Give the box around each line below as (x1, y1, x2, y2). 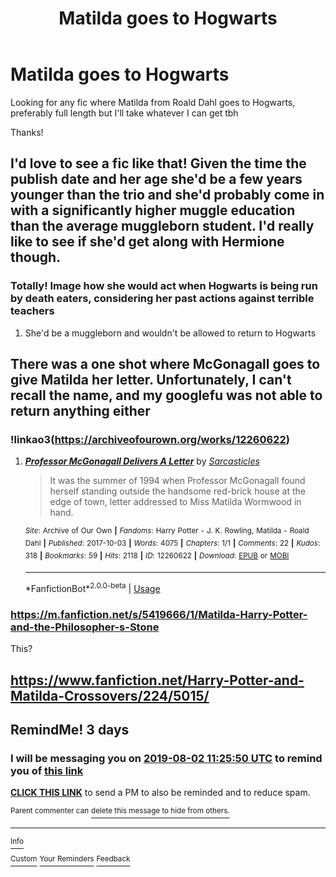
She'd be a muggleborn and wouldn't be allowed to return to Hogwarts (24, 327, 317, 339)
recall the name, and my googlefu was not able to (10, 387, 323, 404)
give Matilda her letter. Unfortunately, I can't (10, 372, 292, 389)
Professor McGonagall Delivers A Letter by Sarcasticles (24, 455, 260, 467)
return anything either (10, 403, 151, 420)
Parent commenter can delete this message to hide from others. (10, 806, 230, 816)
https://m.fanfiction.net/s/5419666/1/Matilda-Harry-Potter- (10, 607, 308, 621)
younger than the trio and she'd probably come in (10, 187, 325, 204)
